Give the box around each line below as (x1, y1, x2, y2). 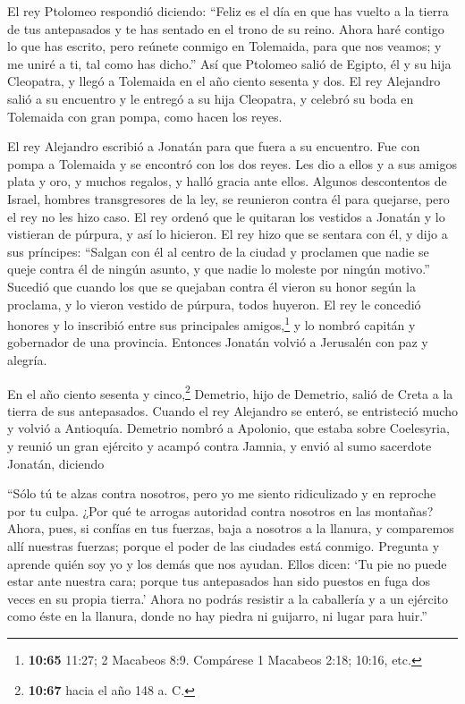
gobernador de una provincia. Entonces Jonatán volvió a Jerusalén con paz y (7, 333, 428, 352)
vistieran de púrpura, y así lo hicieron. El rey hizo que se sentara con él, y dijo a (7, 225, 448, 243)
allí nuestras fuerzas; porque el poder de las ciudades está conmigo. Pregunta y (7, 536, 440, 555)
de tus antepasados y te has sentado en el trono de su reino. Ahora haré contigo (7, 19, 444, 38)
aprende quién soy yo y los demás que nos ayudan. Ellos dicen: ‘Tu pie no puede (7, 554, 447, 573)
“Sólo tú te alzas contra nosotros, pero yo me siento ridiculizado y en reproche (7, 484, 436, 503)
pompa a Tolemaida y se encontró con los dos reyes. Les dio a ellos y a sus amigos (7, 154, 457, 173)
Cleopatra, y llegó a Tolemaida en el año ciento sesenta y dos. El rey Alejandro (7, 72, 441, 90)
